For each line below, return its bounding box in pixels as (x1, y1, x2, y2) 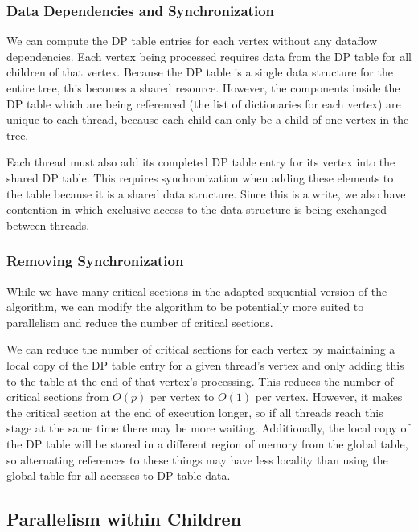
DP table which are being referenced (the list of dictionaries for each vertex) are (6, 95, 401, 112)
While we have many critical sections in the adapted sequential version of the (6, 282, 387, 299)
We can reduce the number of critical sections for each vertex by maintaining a (6, 341, 395, 358)
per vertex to (150, 388, 215, 405)
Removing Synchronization (6, 251, 184, 271)
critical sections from (6, 388, 109, 405)
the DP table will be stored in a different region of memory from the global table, (6, 435, 408, 452)
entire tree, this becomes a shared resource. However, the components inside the (6, 80, 400, 96)
